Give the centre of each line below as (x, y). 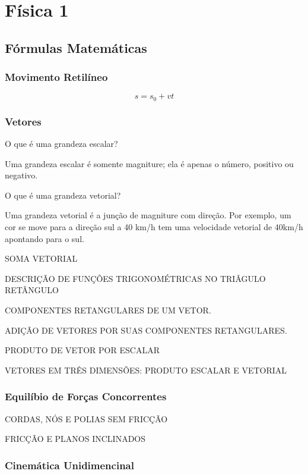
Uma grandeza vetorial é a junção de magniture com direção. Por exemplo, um (148, 215)
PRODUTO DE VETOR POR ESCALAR (82, 350)
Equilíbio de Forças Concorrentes (86, 396)
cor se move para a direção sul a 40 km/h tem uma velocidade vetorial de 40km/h (154, 227)
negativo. (21, 175)
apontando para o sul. (45, 238)
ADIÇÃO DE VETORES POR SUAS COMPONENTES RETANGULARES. (146, 330)
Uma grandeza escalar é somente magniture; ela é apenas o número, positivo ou (149, 163)
